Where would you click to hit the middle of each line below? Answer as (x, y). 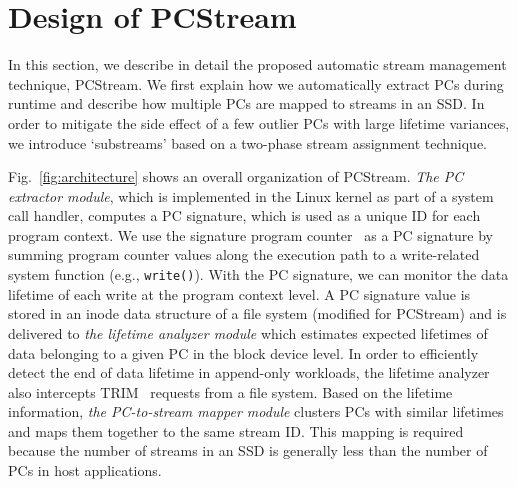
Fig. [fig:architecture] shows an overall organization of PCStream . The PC (236, 176)
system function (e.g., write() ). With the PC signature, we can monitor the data (258, 274)
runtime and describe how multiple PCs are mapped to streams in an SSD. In (246, 103)
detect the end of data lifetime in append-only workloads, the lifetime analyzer (249, 372)
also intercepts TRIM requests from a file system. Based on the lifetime (230, 391)
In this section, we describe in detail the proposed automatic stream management (257, 64)
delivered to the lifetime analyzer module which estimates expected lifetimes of (248, 332)
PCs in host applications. (85, 470)
